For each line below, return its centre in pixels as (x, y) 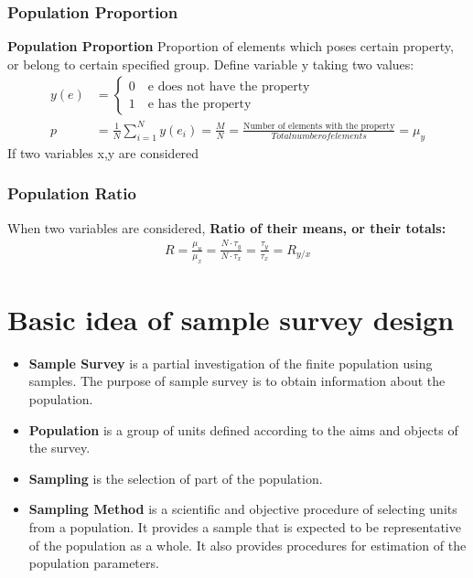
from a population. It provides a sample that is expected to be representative (245, 526)
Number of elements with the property (319, 126)
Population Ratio (72, 193)
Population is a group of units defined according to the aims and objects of (243, 429)
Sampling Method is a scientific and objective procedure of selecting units (243, 509)
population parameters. (94, 563)
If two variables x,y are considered (103, 152)
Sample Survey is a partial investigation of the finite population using (231, 363)
